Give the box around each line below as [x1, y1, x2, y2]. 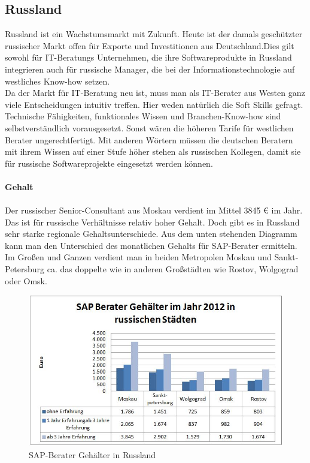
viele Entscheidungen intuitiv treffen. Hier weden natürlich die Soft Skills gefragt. [5, 98, 303, 110]
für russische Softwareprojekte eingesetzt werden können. [5, 157, 213, 169]
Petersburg [5, 263, 45, 275]
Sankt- [274, 251, 299, 263]
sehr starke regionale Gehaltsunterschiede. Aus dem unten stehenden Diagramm [5, 227, 297, 240]
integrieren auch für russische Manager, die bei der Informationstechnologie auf [5, 62, 295, 75]
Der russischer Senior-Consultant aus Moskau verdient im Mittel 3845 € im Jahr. [5, 204, 303, 217]
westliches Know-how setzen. [5, 74, 110, 87]
